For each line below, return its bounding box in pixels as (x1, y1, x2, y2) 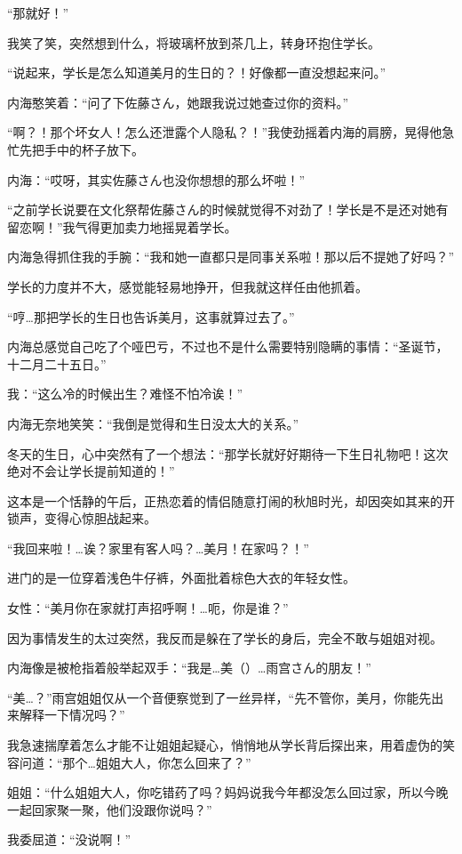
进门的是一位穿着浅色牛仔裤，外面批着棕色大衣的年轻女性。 (7, 568, 355, 587)
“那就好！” (7, 4, 69, 21)
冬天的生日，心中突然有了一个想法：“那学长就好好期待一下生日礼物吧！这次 (7, 444, 449, 463)
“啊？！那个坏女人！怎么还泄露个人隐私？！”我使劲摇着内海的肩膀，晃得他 (7, 123, 442, 141)
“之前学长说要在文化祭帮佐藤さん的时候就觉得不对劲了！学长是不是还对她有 (7, 200, 449, 219)
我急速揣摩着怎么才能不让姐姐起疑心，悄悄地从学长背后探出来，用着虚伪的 (7, 736, 442, 754)
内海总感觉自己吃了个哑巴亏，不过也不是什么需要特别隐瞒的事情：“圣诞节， (7, 337, 449, 356)
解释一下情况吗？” (19, 705, 125, 724)
